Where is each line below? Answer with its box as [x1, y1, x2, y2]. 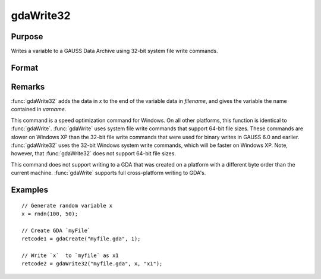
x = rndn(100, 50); [21, 210, 78, 217]
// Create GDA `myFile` [21, 227, 91, 234]
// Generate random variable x [21, 202, 113, 209]
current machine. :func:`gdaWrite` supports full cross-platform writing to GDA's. [11, 170, 206, 177]
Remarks [11, 81, 45, 92]
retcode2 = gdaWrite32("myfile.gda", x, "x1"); [21, 261, 163, 267]
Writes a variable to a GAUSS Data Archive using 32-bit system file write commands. [11, 48, 218, 55]
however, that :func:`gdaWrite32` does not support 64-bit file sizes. [11, 150, 177, 157]
